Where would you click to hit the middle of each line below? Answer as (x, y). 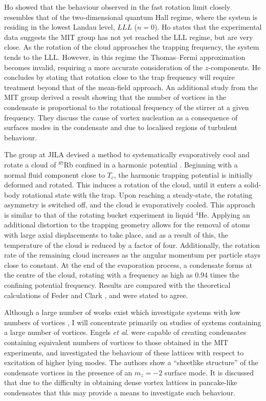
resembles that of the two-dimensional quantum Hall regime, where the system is (131, 17)
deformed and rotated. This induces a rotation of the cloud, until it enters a (123, 185)
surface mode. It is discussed (209, 372)
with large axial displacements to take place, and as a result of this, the (116, 235)
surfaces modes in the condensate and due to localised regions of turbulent (121, 127)
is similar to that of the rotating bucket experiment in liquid (99, 214)
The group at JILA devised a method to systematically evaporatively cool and (127, 154)
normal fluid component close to (54, 174)
